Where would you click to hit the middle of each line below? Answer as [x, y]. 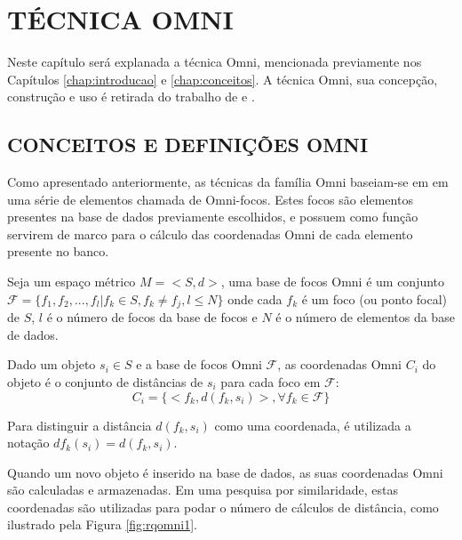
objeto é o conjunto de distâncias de [105, 381]
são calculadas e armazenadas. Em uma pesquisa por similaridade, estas [203, 490]
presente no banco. [58, 251]
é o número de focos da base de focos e [152, 317]
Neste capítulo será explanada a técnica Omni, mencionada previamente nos [215, 62]
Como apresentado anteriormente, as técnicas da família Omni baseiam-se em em [228, 182]
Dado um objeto [52, 364]
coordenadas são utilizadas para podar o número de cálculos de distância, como [223, 507]
